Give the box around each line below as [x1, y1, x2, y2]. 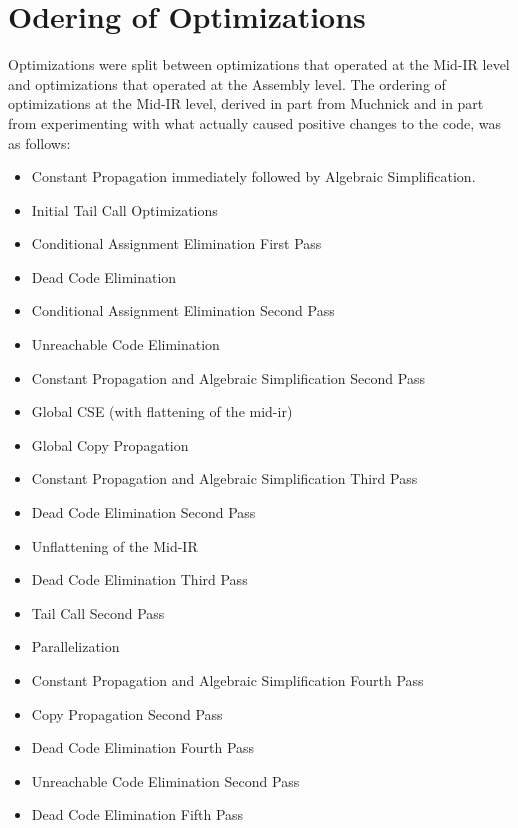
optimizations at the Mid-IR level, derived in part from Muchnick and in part [8, 93, 484, 114]
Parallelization [31, 636, 120, 657]
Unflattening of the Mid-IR [31, 535, 198, 556]
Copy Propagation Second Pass [31, 703, 223, 724]
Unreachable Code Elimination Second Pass [31, 770, 300, 791]
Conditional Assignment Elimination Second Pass [31, 300, 335, 321]
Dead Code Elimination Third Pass [31, 569, 248, 590]
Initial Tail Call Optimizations [31, 199, 218, 220]
